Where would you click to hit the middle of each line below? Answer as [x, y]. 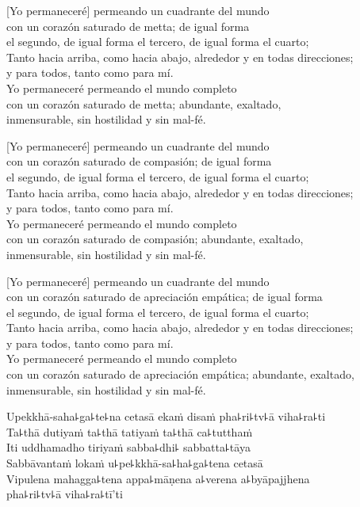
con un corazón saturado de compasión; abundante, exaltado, [155, 239]
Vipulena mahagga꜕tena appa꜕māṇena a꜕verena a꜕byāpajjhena [158, 478]
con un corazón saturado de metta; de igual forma [128, 26]
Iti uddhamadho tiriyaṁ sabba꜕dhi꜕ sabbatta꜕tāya [128, 447]
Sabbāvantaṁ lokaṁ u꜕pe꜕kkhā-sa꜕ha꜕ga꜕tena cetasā [135, 463]
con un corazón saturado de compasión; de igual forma [139, 161]
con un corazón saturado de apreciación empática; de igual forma [165, 297]
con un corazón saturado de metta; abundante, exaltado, [144, 103]
